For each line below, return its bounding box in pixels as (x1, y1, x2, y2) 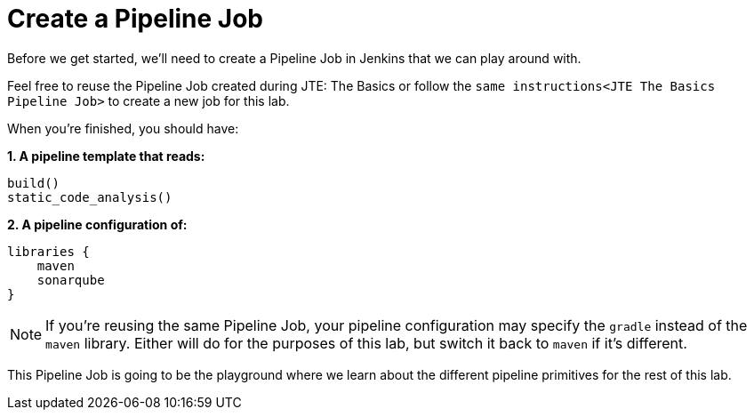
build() (7, 175, 60, 190)
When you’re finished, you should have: (7, 120, 239, 136)
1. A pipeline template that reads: (7, 148, 205, 164)
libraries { (7, 244, 90, 259)
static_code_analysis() (7, 189, 172, 204)
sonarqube (36, 272, 105, 287)
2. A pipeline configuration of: (7, 216, 188, 232)
